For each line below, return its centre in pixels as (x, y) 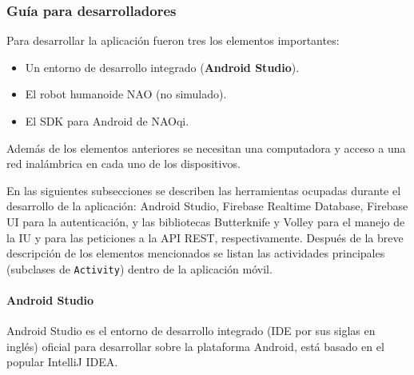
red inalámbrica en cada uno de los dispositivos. (123, 164)
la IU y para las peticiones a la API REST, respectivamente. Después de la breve (205, 237)
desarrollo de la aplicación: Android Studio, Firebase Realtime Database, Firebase (207, 206)
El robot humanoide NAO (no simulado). (126, 94)
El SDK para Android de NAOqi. (107, 121)
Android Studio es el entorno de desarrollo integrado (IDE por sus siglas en (191, 331)
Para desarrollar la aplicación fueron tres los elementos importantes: (173, 40)
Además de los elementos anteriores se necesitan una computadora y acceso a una (206, 148)
